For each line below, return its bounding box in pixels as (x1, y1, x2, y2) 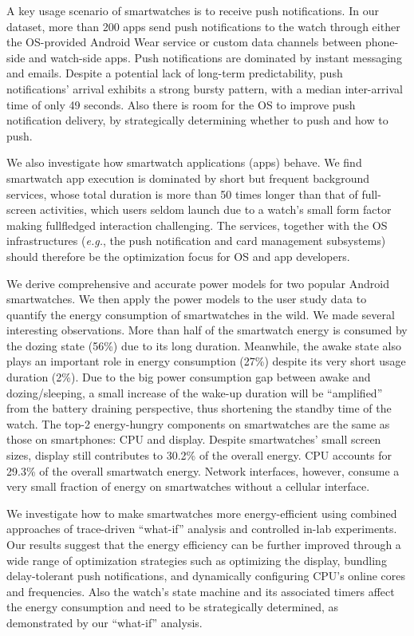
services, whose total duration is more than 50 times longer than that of (6, 185, 358, 202)
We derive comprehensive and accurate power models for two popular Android (6, 275, 389, 291)
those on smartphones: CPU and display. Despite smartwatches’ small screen (6, 431, 381, 448)
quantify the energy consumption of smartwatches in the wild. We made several (6, 306, 395, 322)
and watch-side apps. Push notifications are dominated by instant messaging (29, 49, 402, 65)
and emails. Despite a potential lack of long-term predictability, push (6, 65, 343, 81)
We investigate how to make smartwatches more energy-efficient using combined (6, 504, 397, 521)
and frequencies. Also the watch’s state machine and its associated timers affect (6, 583, 395, 599)
